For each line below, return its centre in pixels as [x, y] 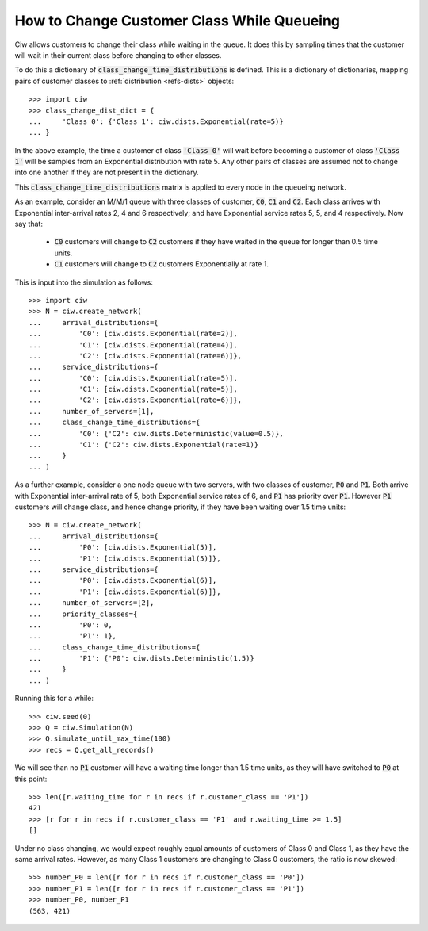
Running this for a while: [54, 699]
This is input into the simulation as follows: [84, 282]
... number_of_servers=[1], [92, 411]
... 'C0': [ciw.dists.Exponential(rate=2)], [133, 334]
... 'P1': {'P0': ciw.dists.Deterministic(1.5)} [142, 659]
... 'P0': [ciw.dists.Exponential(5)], [123, 548]
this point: [31, 779]
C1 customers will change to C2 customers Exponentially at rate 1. [162, 264]
